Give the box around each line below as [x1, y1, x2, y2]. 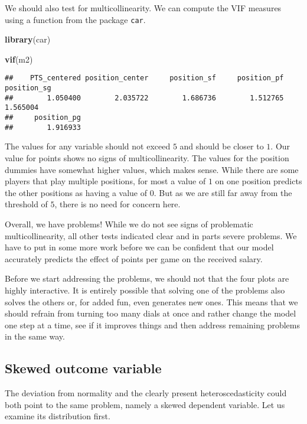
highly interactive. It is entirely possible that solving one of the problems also [5, 283, 285, 296]
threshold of [5, 198, 48, 210]
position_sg [5, 84, 51, 93]
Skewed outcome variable [5, 359, 162, 377]
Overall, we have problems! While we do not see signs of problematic [5, 217, 253, 230]
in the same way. [5, 330, 65, 343]
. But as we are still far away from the [153, 186, 292, 198]
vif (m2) [5, 53, 33, 65]
